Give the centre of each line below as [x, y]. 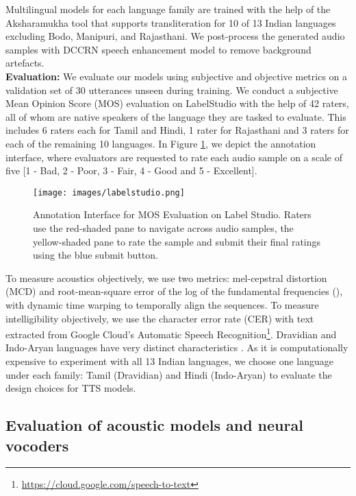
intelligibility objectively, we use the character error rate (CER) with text [160, 318]
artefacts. [25, 63]
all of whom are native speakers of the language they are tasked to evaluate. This [176, 116]
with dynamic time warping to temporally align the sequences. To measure [162, 304]
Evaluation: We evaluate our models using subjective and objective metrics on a [177, 76]
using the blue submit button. [96, 255]
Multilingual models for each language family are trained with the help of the [168, 9]
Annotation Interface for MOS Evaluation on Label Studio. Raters [172, 214]
